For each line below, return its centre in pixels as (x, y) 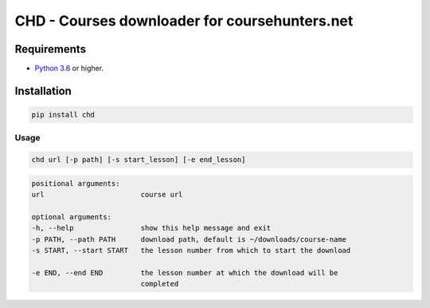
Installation (43, 91)
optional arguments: (71, 217)
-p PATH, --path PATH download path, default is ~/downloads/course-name (189, 239)
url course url (107, 195)
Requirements (51, 49)
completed (160, 284)
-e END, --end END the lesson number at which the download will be (185, 272)
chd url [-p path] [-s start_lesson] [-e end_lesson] (139, 160)
